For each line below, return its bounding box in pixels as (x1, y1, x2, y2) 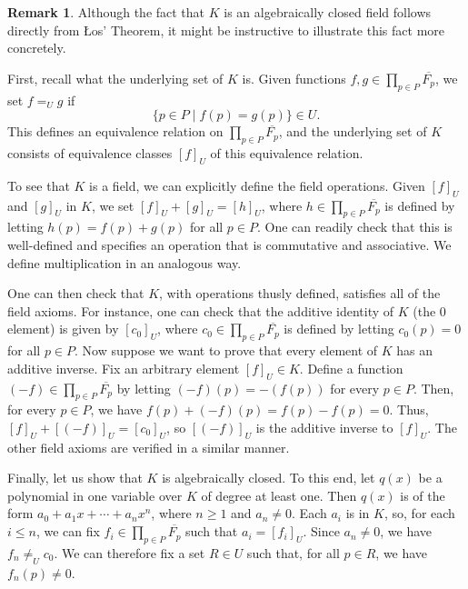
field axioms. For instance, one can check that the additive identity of (7, 301, 394, 320)
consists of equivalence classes (7, 143, 173, 162)
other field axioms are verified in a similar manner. (7, 437, 290, 456)
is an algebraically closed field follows (224, 3, 432, 21)
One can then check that (7, 284, 144, 303)
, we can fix (35, 522, 100, 541)
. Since (303, 522, 340, 541)
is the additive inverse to (255, 417, 393, 436)
